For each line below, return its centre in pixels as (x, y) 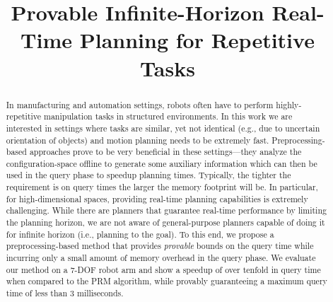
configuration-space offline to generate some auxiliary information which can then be (162, 163)
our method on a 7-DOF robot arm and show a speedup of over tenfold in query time (163, 269)
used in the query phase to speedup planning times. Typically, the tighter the (148, 175)
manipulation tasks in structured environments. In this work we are (168, 116)
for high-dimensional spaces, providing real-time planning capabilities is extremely (157, 198)
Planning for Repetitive (197, 40)
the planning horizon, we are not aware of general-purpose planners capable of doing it (165, 222)
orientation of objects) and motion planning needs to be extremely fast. (138, 140)
